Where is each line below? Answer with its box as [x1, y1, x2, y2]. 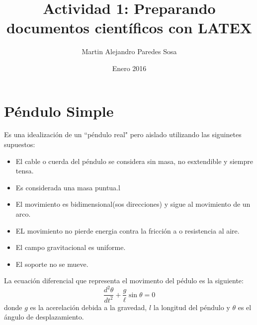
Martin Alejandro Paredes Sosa [82, 46, 177, 57]
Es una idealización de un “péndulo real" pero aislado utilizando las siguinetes [4, 129, 242, 140]
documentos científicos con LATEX [6, 17, 252, 38]
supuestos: [4, 139, 35, 150]
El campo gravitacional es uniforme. [15, 242, 126, 252]
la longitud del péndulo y [153, 302, 230, 312]
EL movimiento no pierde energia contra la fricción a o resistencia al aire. [15, 225, 240, 236]
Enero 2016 [112, 63, 147, 73]
